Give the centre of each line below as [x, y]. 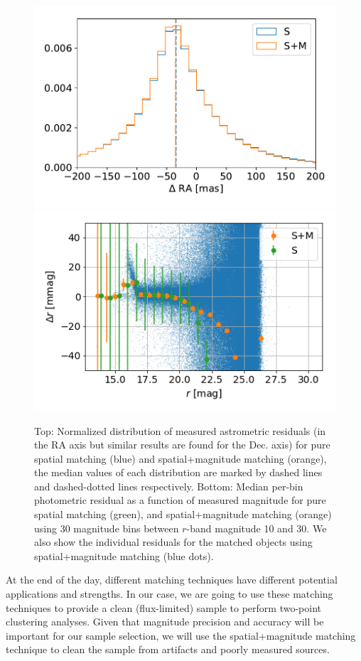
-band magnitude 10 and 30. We [257, 528]
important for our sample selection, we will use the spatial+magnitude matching [181, 635]
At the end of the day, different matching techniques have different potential [172, 580]
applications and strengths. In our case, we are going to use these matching [169, 594]
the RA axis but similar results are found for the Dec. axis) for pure [182, 445]
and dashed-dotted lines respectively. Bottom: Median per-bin [169, 486]
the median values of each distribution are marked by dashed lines [178, 472]
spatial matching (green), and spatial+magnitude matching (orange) [183, 514]
